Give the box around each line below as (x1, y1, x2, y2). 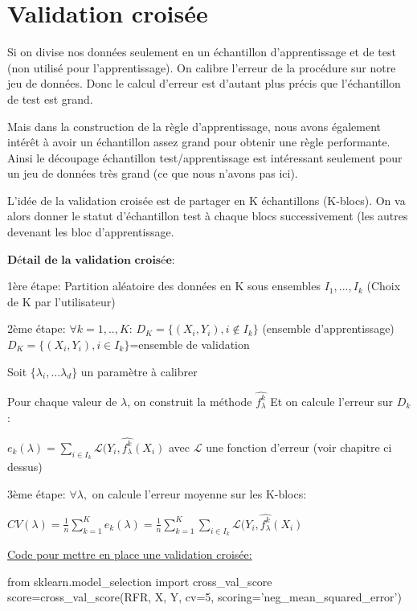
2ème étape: (7, 320, 66, 337)
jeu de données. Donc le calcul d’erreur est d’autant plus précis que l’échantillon (7, 75, 401, 92)
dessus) (7, 458, 43, 475)
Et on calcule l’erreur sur (270, 392, 394, 409)
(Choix (366, 277, 401, 294)
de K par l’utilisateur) (7, 293, 116, 310)
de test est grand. (7, 90, 93, 107)
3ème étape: (7, 485, 66, 502)
